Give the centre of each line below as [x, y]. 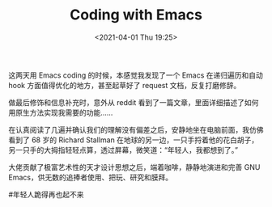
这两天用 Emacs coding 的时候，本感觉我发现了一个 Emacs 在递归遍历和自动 [136, 75]
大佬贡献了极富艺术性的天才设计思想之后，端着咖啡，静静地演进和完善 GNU [134, 167]
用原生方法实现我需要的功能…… [61, 112]
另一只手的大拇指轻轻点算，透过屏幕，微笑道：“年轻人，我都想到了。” [123, 150]
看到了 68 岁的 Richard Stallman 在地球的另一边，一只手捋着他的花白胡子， [134, 140]
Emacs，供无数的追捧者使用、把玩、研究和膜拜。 [90, 177]
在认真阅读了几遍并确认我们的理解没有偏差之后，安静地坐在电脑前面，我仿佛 [136, 129]
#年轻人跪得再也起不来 [46, 194]
